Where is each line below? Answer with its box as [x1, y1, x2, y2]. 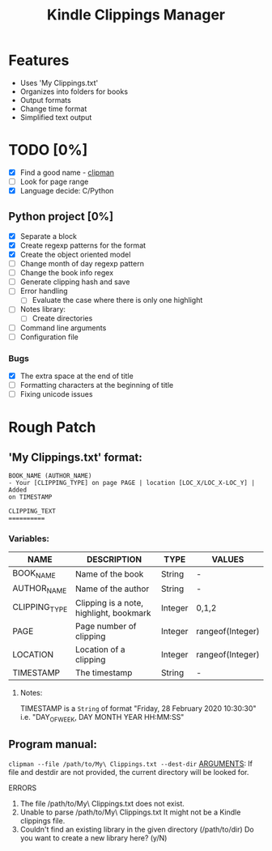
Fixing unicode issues [19, 389, 93, 399]
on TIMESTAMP [8, 493, 53, 501]
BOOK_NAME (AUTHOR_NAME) [8, 472, 92, 480]
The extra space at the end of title [19, 371, 134, 381]
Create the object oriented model [19, 249, 131, 259]
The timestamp [75, 666, 133, 678]
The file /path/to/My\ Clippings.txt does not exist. [19, 799, 185, 809]
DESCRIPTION [86, 554, 142, 565]
